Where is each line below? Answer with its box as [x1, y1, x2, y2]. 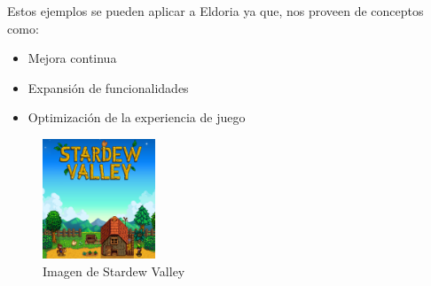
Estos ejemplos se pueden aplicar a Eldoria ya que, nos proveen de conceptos [7, 2, 424, 19]
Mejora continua [27, 49, 117, 67]
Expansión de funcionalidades [27, 78, 189, 97]
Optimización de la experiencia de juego [27, 108, 246, 127]
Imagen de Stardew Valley [43, 261, 185, 280]
